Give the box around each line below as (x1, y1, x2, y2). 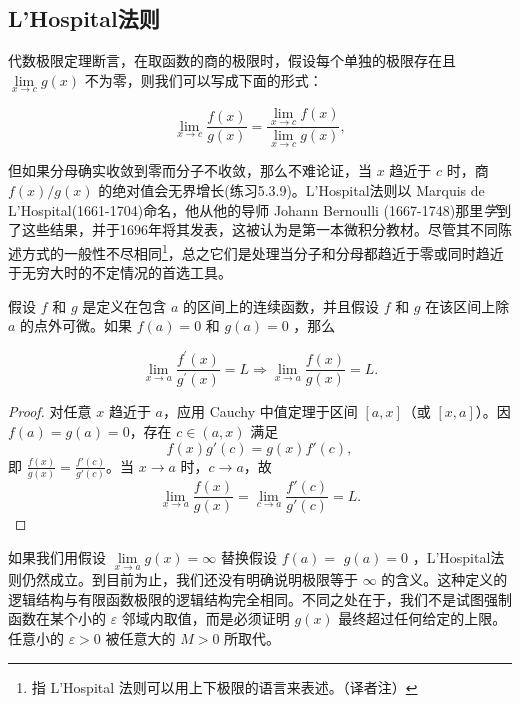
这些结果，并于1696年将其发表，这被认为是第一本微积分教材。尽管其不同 (21, 219, 498, 240)
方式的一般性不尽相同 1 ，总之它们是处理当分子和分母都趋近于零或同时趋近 (21, 239, 504, 263)
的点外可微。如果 (20, 315, 133, 336)
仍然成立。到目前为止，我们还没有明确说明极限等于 (21, 569, 358, 590)
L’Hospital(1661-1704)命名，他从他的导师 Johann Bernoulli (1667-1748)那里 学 (8, 199, 498, 220)
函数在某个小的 (8, 608, 106, 629)
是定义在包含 (82, 295, 167, 316)
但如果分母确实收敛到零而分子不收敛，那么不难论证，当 (8, 160, 372, 181)
